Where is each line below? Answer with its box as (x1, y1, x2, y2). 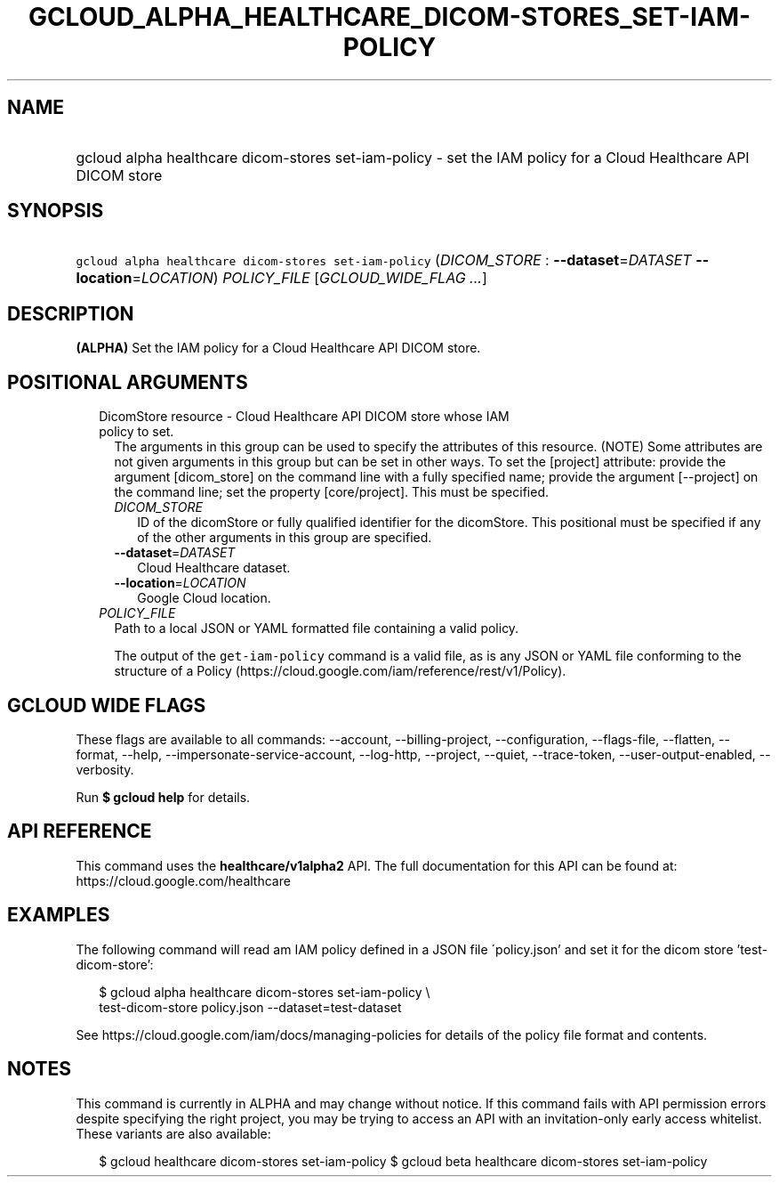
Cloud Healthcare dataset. (137, 560, 291, 576)
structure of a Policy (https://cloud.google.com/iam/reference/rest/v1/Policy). (114, 663, 566, 679)
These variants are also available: (76, 1125, 271, 1141)
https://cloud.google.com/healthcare (76, 872, 291, 888)
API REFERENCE (7, 820, 152, 843)
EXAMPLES (7, 904, 110, 927)
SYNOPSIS (7, 199, 104, 223)
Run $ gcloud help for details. (76, 789, 251, 805)
